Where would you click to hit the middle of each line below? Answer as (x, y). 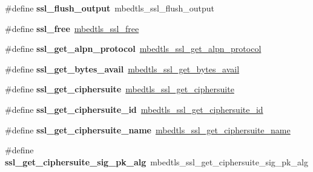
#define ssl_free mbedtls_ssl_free (72, 28)
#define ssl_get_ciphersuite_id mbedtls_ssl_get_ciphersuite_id (134, 109)
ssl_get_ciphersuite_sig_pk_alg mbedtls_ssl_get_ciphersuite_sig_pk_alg (156, 161)
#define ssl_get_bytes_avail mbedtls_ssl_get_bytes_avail (122, 68)
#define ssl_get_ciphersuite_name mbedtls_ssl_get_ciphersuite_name (148, 129)
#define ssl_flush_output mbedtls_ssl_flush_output (110, 8)
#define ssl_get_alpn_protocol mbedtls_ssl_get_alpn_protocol (133, 49)
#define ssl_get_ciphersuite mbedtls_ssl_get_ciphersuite (120, 89)
